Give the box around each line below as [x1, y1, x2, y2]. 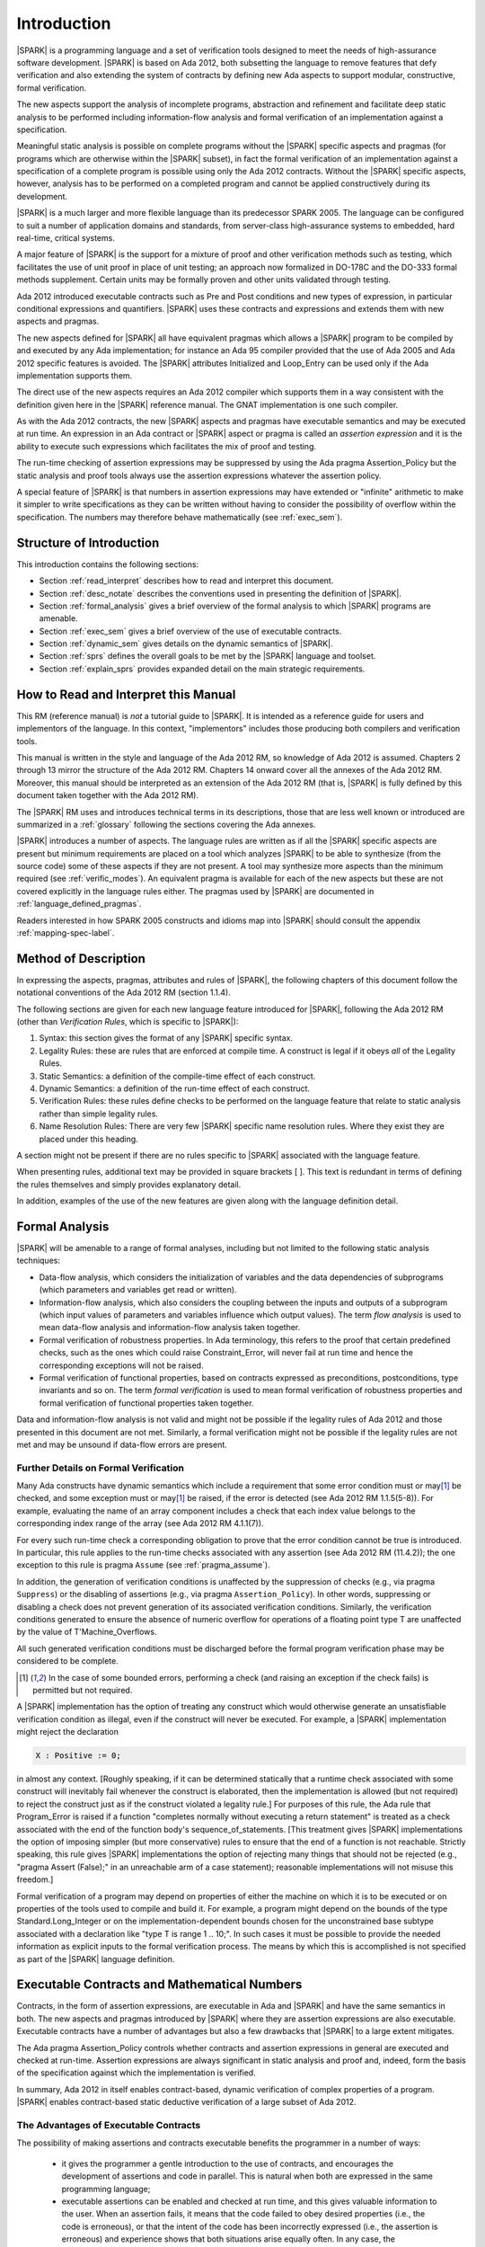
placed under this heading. [39, 1133, 138, 1144]
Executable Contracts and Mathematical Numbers [16, 1977, 303, 1993]
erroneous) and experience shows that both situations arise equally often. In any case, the [61, 2234, 395, 2244]
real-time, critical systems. [16, 233, 116, 244]
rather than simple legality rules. [39, 1108, 159, 1119]
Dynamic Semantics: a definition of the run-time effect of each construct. [39, 1083, 310, 1094]
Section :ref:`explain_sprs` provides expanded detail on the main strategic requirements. [39, 663, 366, 674]
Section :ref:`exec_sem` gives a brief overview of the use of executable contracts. [39, 626, 342, 636]
